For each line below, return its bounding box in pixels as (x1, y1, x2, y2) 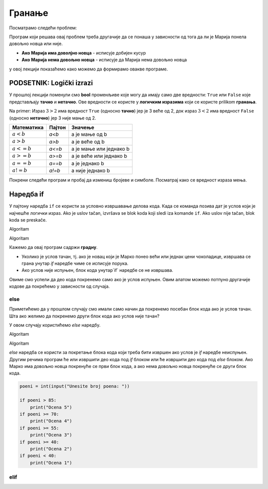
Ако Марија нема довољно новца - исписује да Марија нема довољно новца (21, 57, 187, 63)
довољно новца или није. (9, 41, 63, 47)
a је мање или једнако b (71, 145, 130, 152)
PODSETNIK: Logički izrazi (9, 79, 93, 87)
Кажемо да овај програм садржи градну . (9, 244, 98, 250)
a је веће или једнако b (71, 153, 128, 160)
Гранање (9, 7, 49, 18)
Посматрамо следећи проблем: (9, 25, 77, 31)
